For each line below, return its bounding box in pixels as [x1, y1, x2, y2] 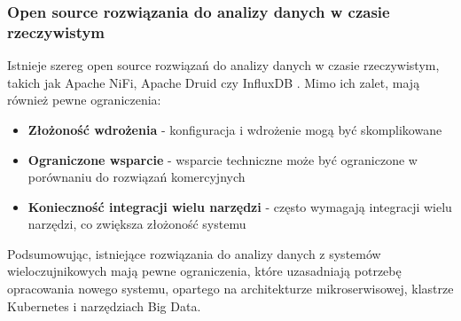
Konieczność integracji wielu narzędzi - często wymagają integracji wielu [27, 197, 452, 215]
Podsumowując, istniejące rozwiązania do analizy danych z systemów [7, 244, 381, 262]
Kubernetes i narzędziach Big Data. [7, 296, 201, 315]
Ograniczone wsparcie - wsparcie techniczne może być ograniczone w [27, 150, 418, 168]
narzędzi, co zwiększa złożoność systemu [27, 215, 246, 233]
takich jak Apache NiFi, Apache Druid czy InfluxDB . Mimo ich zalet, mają [7, 73, 420, 91]
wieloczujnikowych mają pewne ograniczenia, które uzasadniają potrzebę [7, 262, 402, 280]
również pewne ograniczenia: [7, 90, 161, 109]
